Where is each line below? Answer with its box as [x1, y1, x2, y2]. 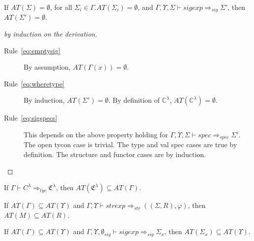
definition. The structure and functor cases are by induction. [24, 149, 206, 160]
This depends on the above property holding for [24, 129, 168, 140]
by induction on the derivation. [4, 29, 97, 39]
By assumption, [24, 62, 71, 72]
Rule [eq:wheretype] [4, 78, 64, 88]
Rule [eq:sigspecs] [4, 113, 58, 123]
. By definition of [108, 95, 160, 105]
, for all [50, 2, 72, 12]
